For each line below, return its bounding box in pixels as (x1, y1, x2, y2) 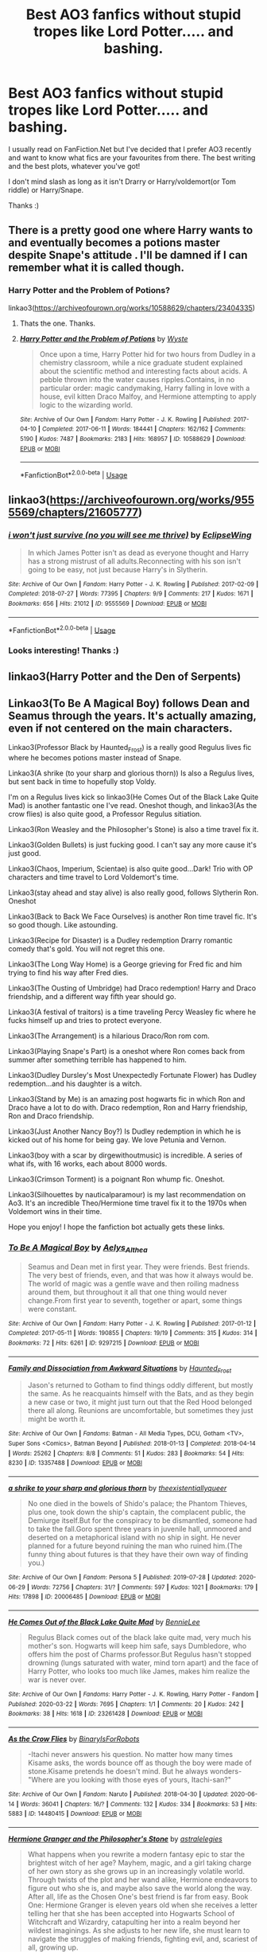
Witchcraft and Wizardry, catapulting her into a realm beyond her (27, 1917, 241, 1927)
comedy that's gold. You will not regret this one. (8, 944, 165, 954)
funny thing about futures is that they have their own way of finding (27, 1550, 249, 1560)
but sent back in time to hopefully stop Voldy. (8, 777, 157, 787)
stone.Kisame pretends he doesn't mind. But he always (27, 1767, 208, 1776)
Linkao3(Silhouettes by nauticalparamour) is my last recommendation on (8, 1190, 246, 1200)
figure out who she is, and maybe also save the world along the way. (27, 1884, 253, 1892)
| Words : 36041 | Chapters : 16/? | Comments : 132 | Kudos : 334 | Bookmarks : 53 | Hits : (16, 1800, 257, 1808)
